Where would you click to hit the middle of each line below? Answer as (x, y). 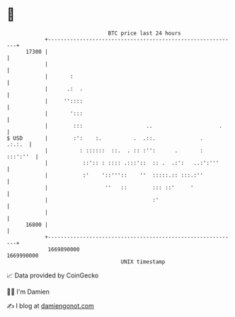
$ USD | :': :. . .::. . (105, 138)
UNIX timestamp (143, 262)
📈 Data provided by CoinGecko (53, 275)
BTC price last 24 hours (144, 33)
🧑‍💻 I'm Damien (28, 292)
